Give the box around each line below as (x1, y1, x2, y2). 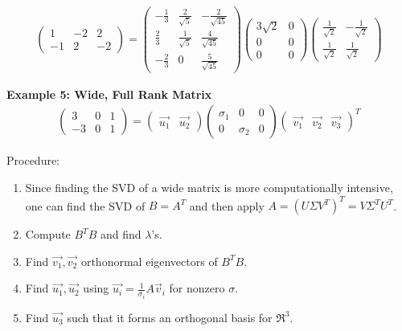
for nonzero (169, 280, 225, 296)
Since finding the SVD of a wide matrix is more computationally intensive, (25, 179, 393, 196)
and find (100, 226, 142, 243)
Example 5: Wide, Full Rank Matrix (6, 85, 212, 102)
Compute (25, 226, 71, 243)
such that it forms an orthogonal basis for (67, 309, 273, 325)
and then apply (189, 197, 265, 214)
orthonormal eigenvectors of (80, 252, 218, 269)
